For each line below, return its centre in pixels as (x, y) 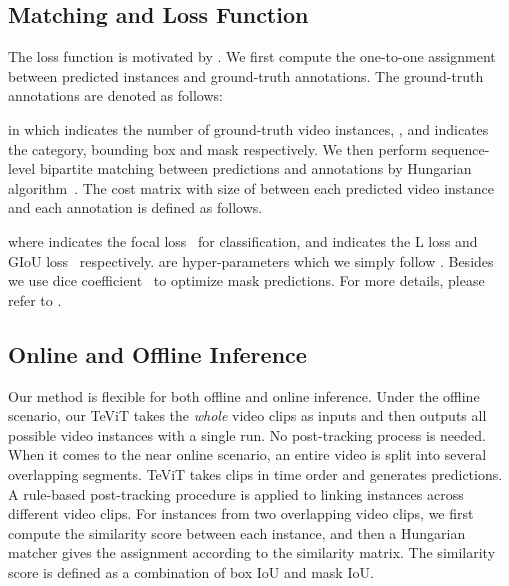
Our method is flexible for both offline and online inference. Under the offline (244, 395)
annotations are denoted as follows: (115, 95)
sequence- (460, 148)
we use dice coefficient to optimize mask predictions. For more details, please (246, 280)
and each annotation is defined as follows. (135, 207)
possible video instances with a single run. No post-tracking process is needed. (247, 434)
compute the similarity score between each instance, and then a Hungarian (237, 532)
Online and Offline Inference (157, 353)
